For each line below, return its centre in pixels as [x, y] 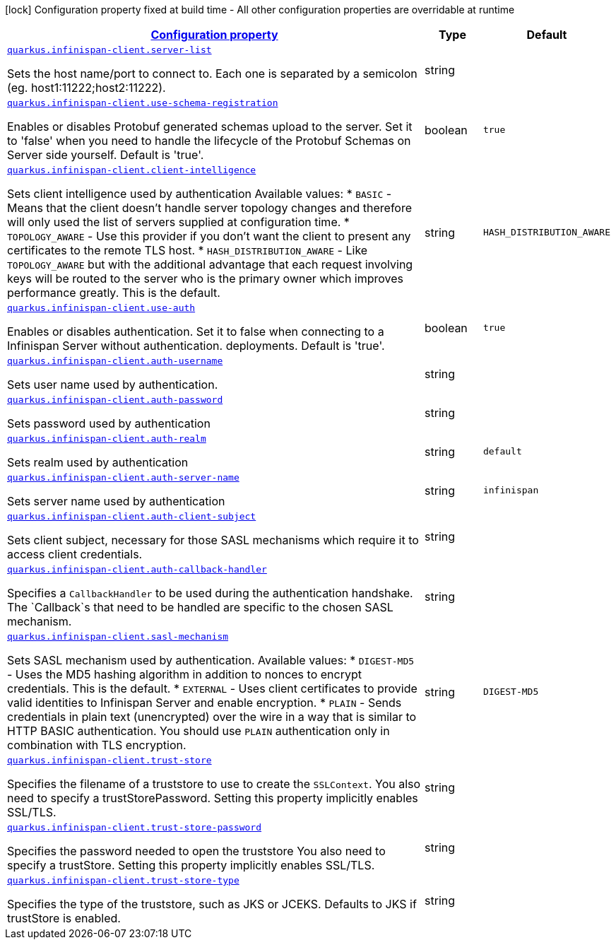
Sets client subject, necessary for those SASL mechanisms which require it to [213, 540]
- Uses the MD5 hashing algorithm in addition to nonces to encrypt [184, 674]
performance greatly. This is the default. [114, 293]
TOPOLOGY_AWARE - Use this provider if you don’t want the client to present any [209, 236]
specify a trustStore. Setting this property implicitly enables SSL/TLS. [191, 865]
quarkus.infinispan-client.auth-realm [107, 439]
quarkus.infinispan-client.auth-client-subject [132, 516]
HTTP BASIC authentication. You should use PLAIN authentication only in [199, 731]
